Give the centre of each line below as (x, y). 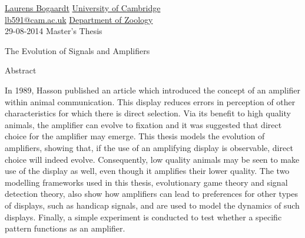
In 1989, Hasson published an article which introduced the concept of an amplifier (153, 90)
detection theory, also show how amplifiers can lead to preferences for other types (151, 194)
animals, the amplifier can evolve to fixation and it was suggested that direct (143, 124)
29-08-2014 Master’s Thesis (54, 31)
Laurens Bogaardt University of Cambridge (83, 8)
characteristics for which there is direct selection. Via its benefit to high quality (148, 113)
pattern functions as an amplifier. (65, 228)
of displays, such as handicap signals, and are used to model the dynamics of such (152, 205)
